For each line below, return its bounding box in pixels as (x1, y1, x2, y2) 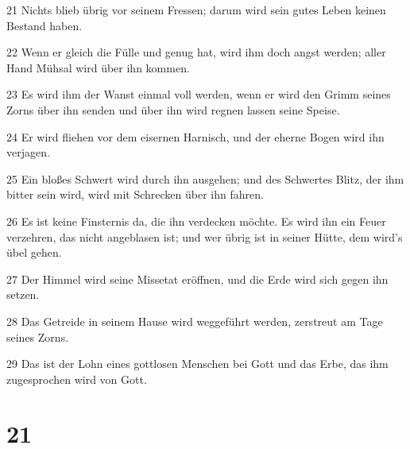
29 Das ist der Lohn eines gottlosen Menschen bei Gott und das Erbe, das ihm (6, 355, 389, 372)
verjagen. (6, 144, 50, 161)
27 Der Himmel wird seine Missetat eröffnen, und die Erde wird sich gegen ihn (6, 270, 389, 287)
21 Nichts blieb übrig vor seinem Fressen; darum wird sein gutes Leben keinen (6, 2, 386, 17)
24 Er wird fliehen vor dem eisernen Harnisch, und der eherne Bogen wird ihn (6, 128, 385, 145)
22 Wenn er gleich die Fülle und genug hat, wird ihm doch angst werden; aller (6, 44, 386, 60)
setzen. (6, 286, 40, 303)
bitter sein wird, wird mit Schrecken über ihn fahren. (6, 186, 264, 203)
